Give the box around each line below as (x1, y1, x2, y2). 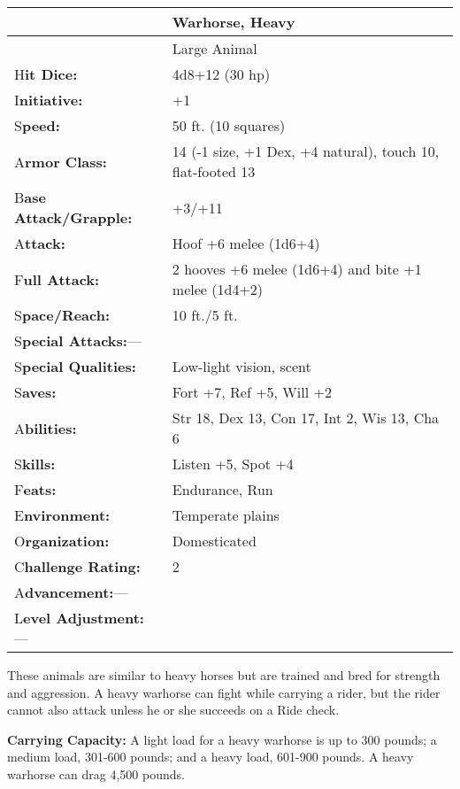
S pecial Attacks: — (14, 330, 142, 351)
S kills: (14, 453, 56, 474)
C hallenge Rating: (14, 556, 141, 576)
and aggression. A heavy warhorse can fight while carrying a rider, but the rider (7, 683, 441, 701)
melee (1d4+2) (172, 279, 264, 299)
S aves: (14, 382, 57, 402)
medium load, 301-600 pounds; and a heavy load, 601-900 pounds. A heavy (7, 747, 414, 766)
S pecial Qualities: (14, 356, 136, 376)
